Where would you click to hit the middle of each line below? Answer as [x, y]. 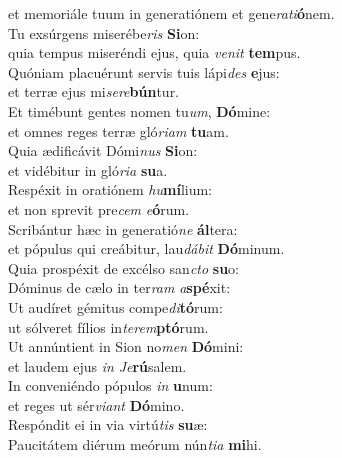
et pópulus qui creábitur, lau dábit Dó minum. [146, 248]
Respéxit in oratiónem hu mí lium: [110, 189]
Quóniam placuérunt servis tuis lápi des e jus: [144, 71]
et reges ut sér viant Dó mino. [96, 404]
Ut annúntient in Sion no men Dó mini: [126, 346]
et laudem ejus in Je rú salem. [97, 365]
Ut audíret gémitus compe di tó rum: [115, 306]
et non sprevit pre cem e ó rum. [99, 208]
